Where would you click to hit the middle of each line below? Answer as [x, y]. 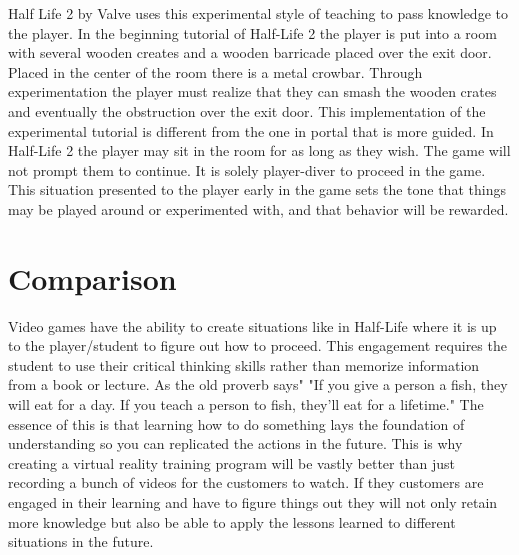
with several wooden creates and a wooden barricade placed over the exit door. [250, 52]
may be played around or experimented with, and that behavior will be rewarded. [258, 208]
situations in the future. [81, 541]
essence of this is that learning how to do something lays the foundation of [236, 423]
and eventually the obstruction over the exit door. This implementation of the [247, 110]
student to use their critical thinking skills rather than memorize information [244, 364]
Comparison [92, 277]
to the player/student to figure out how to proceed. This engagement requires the [257, 345]
